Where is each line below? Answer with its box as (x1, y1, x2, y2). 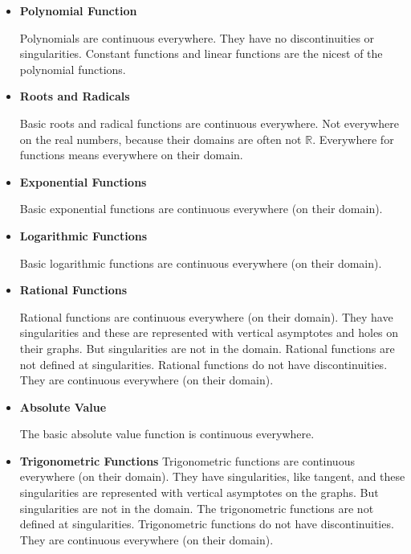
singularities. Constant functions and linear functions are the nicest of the (19, 45, 383, 62)
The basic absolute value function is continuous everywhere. (19, 425, 315, 442)
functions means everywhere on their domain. (19, 146, 243, 163)
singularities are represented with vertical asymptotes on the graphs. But (19, 484, 379, 501)
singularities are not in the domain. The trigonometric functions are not (19, 499, 374, 516)
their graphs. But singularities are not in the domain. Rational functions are (19, 339, 395, 356)
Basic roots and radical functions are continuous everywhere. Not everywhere (19, 114, 399, 131)
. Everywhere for (312, 130, 394, 147)
